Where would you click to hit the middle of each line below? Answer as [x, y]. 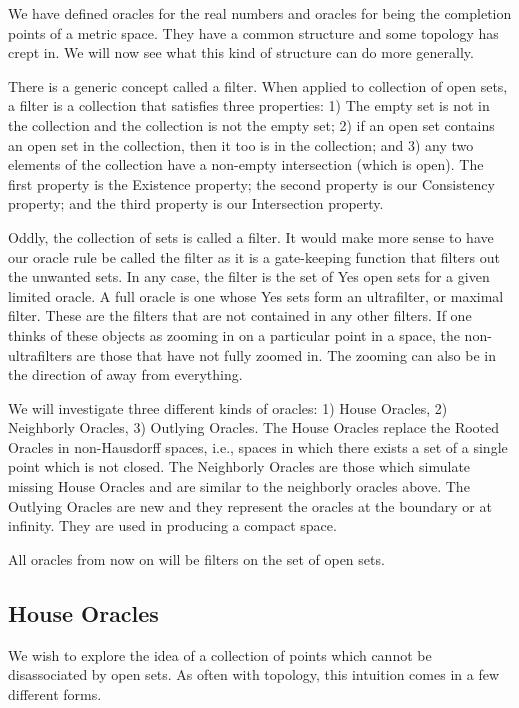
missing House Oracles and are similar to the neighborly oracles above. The [239, 486]
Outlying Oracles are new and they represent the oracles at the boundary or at [250, 505]
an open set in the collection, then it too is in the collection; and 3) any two [241, 144]
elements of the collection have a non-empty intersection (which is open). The [246, 164]
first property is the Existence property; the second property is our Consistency [251, 183]
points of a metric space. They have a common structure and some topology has [253, 32]
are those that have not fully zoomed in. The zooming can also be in [286, 354]
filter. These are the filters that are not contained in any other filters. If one [240, 315]
